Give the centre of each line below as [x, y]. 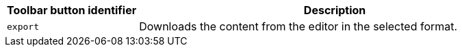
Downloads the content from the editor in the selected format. [298, 26]
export [23, 26]
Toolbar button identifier [72, 10]
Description [335, 10]
